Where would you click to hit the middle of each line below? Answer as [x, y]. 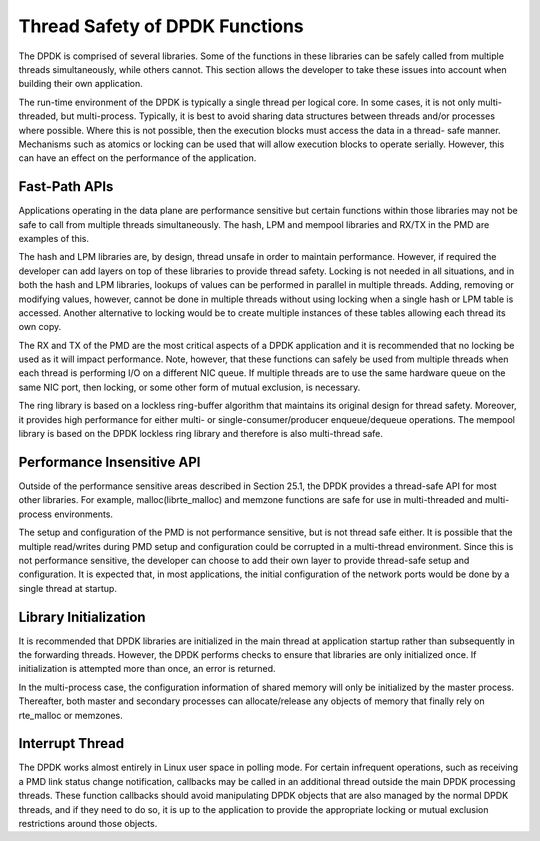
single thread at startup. [67, 588]
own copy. [40, 327]
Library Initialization [82, 616]
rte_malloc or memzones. [71, 715]
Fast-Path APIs [66, 186]
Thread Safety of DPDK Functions [161, 26]
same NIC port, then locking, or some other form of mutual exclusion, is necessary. [189, 387]
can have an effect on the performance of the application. [137, 158]
